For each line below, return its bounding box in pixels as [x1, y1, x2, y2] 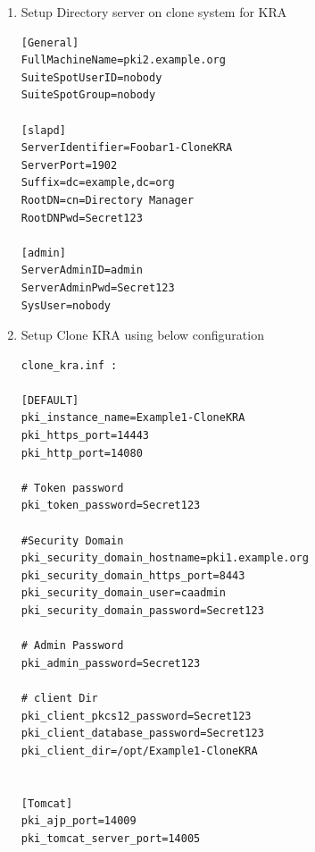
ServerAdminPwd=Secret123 [21, 281, 175, 294]
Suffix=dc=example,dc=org [21, 176, 175, 190]
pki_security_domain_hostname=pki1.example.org [21, 552, 309, 565]
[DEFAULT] [21, 393, 79, 407]
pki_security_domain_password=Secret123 [21, 604, 264, 617]
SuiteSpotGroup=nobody [21, 89, 156, 102]
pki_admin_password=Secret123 [21, 656, 201, 670]
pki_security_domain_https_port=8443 [21, 569, 245, 582]
